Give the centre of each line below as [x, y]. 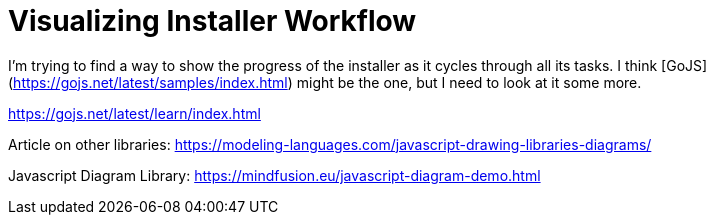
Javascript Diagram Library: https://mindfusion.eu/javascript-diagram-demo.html [274, 175]
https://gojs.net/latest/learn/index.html [134, 113]
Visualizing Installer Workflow [212, 21]
